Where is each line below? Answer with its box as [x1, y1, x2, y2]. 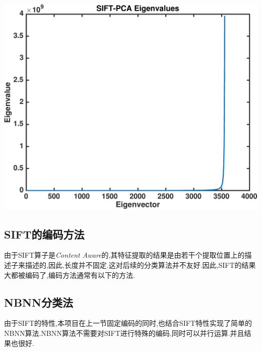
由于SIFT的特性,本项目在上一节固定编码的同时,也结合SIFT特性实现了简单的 [4, 318, 252, 328]
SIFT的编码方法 [4, 226, 85, 242]
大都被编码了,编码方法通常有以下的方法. [4, 269, 135, 280]
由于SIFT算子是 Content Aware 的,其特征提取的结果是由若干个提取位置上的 [4, 250, 245, 260]
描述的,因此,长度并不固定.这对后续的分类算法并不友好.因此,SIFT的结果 [25, 259, 256, 270]
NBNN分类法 [4, 294, 73, 310]
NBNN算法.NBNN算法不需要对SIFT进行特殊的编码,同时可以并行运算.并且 [4, 327, 244, 338]
